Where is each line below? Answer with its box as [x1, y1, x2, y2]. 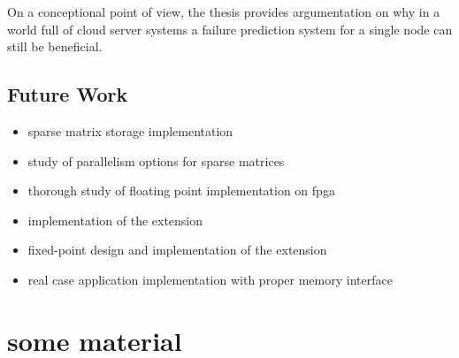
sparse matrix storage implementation [27, 121, 233, 140]
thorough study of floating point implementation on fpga [27, 181, 335, 200]
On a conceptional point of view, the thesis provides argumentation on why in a [7, 3, 440, 20]
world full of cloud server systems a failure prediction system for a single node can [7, 19, 453, 38]
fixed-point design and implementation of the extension [27, 240, 327, 259]
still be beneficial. [7, 37, 103, 56]
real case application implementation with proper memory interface [27, 270, 393, 288]
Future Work [7, 80, 128, 108]
